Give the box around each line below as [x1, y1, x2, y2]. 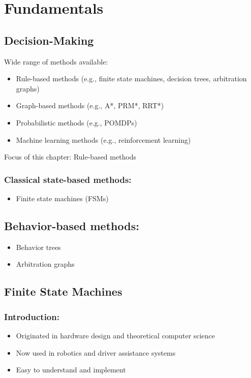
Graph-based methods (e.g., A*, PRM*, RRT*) [16, 100, 164, 111]
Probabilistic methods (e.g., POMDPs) [16, 117, 137, 128]
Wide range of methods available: [4, 56, 108, 67]
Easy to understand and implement [16, 364, 126, 375]
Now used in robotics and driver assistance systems [16, 347, 176, 358]
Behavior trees [16, 241, 61, 252]
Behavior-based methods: [4, 217, 139, 233]
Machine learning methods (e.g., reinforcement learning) [16, 134, 191, 145]
